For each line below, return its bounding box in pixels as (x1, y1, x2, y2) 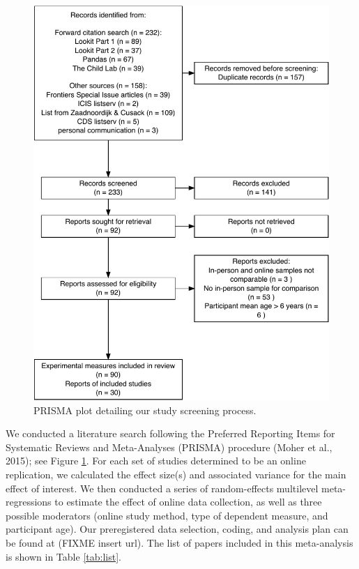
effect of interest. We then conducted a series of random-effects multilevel (6, 480, 319, 495)
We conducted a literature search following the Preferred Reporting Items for (6, 426, 335, 441)
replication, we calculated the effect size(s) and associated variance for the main (6, 467, 346, 482)
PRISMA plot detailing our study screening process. (33, 402, 257, 417)
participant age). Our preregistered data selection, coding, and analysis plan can (6, 522, 349, 536)
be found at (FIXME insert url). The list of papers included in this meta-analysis (6, 536, 353, 549)
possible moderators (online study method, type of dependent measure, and (6, 508, 328, 522)
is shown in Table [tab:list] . (6, 549, 121, 563)
